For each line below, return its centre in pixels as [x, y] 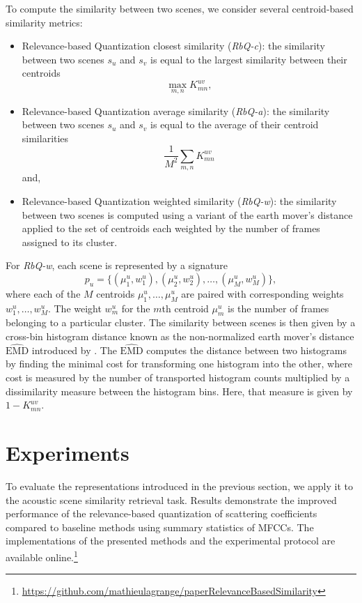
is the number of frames [278, 308]
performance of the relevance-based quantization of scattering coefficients [162, 513]
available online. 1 [42, 556]
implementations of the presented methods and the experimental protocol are [171, 541]
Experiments [68, 453]
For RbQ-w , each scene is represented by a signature [117, 265]
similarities [45, 138]
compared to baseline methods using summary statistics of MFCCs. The [160, 527]
